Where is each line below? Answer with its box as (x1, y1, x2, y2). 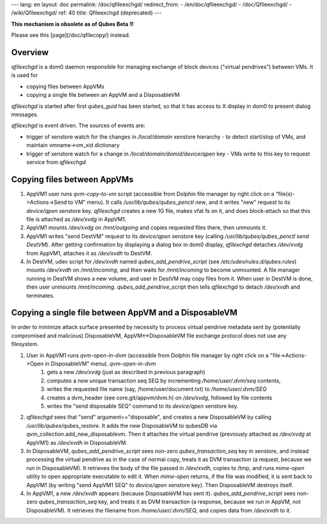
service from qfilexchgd (26, 158, 86, 166)
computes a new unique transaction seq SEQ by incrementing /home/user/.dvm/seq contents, (47, 377, 281, 384)
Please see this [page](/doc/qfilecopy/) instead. (11, 31, 130, 39)
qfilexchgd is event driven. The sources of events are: (11, 122, 145, 129)
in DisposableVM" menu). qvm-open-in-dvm (44, 360, 156, 367)
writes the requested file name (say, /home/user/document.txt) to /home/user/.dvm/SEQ (47, 385, 267, 393)
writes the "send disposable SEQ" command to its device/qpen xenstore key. (47, 402, 239, 410)
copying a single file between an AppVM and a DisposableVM (26, 91, 180, 99)
